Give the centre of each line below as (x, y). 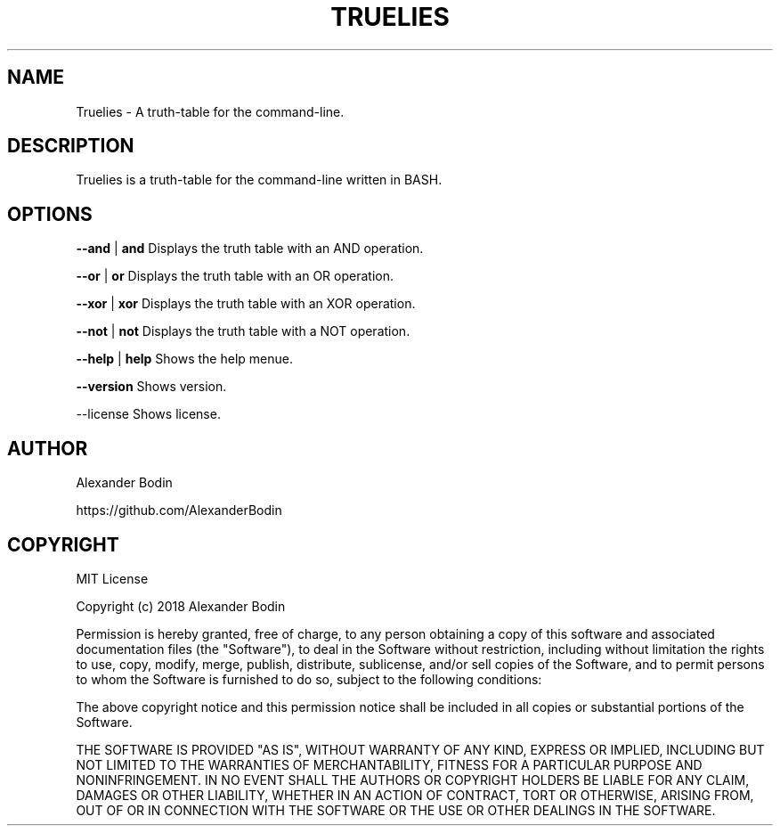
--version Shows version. (151, 387)
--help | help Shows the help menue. (184, 359)
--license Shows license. (148, 414)
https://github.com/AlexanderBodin (179, 510)
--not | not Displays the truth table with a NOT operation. (243, 331)
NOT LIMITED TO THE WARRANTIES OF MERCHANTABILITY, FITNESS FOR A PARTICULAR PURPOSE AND (389, 764)
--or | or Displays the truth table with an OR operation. (235, 276)
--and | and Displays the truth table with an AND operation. (250, 249)
